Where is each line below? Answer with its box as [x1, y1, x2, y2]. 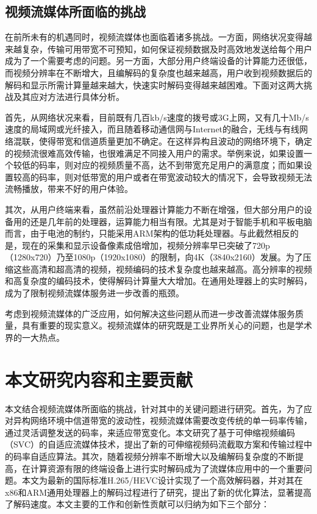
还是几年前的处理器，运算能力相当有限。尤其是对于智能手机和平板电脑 [30, 215, 312, 227]
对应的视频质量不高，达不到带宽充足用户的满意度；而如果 [73, 159, 304, 171]
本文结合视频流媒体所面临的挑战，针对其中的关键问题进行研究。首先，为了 [5, 402, 304, 415]
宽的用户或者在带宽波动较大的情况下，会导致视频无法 [98, 170, 312, 183]
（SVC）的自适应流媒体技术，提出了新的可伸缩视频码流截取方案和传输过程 [5, 438, 304, 451]
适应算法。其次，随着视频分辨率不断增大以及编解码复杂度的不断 [38, 449, 295, 462]
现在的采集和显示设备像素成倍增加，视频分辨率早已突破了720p [21, 238, 270, 251]
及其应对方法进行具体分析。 [13, 90, 124, 103]
